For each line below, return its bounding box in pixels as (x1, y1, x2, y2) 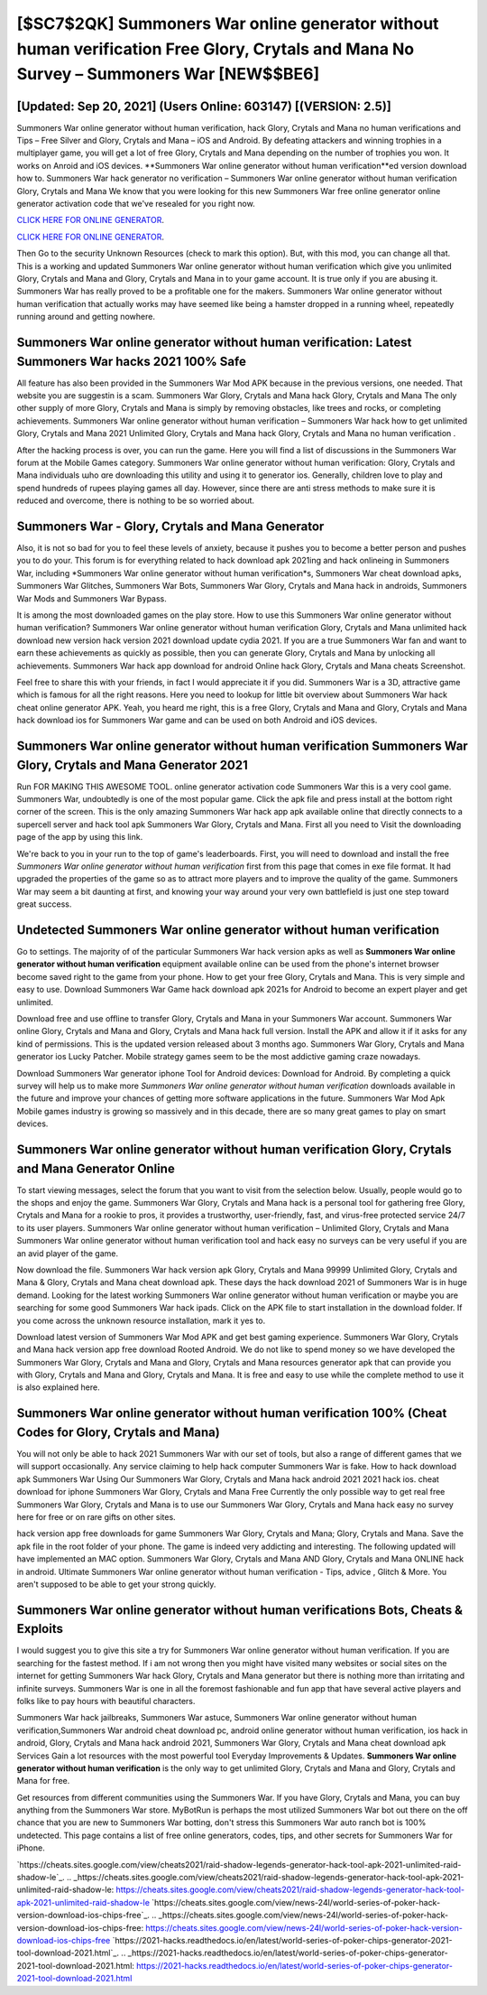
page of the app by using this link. (16, 832, 143, 843)
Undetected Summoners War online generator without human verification (16, 922, 440, 937)
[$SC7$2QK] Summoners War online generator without (16, 14, 439, 33)
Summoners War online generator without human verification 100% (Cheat (16, 1405, 447, 1422)
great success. (16, 899, 72, 909)
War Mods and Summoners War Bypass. (16, 592, 167, 604)
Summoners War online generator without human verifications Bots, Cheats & (16, 1602, 464, 1617)
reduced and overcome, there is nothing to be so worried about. (16, 495, 255, 506)
